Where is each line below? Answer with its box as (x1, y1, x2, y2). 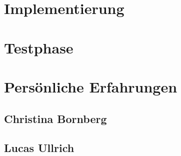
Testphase (4, 37, 73, 57)
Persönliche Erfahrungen (4, 76, 177, 96)
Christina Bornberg (4, 110, 107, 126)
